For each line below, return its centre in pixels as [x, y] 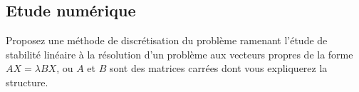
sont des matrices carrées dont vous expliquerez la [218, 68]
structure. [27, 82]
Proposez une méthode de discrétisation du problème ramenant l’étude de [167, 40]
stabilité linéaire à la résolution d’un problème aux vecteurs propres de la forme [179, 54]
